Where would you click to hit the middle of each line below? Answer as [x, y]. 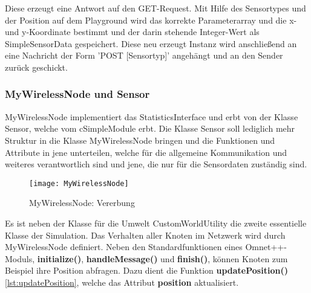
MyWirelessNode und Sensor [77, 94]
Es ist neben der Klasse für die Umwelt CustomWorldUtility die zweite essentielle [156, 223]
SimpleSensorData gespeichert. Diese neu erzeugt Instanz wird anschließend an [151, 43]
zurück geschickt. [36, 67]
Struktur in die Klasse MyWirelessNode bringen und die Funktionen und [140, 140]
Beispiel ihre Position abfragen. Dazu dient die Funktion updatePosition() [146, 270]
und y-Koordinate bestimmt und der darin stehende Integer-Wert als [132, 32]
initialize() [59, 258]
